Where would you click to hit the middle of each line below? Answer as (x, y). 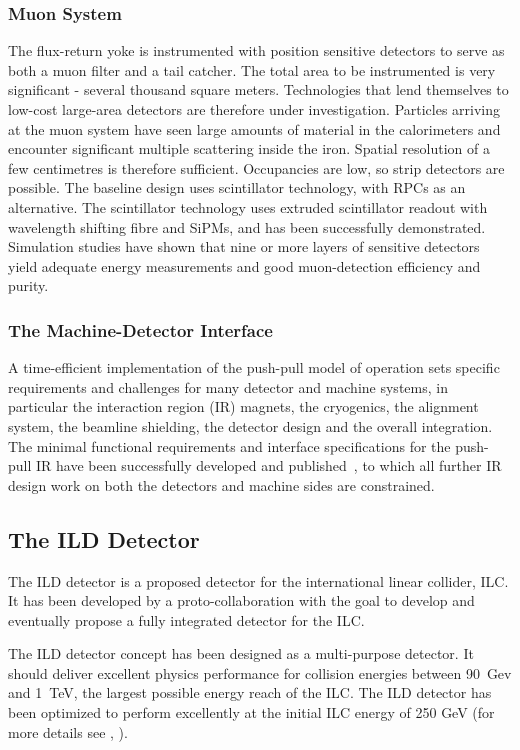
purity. (28, 285)
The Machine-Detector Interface (140, 329)
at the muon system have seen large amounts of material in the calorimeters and (254, 128)
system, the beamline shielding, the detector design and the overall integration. (250, 425)
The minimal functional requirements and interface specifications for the (229, 445)
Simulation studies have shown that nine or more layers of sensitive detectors (244, 246)
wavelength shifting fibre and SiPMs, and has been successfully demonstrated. (247, 226)
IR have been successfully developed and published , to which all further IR (269, 465)
